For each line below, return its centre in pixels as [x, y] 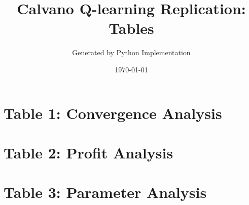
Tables [131, 28]
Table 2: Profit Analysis [88, 152]
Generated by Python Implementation [131, 52]
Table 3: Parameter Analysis [105, 192]
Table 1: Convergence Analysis [113, 113]
